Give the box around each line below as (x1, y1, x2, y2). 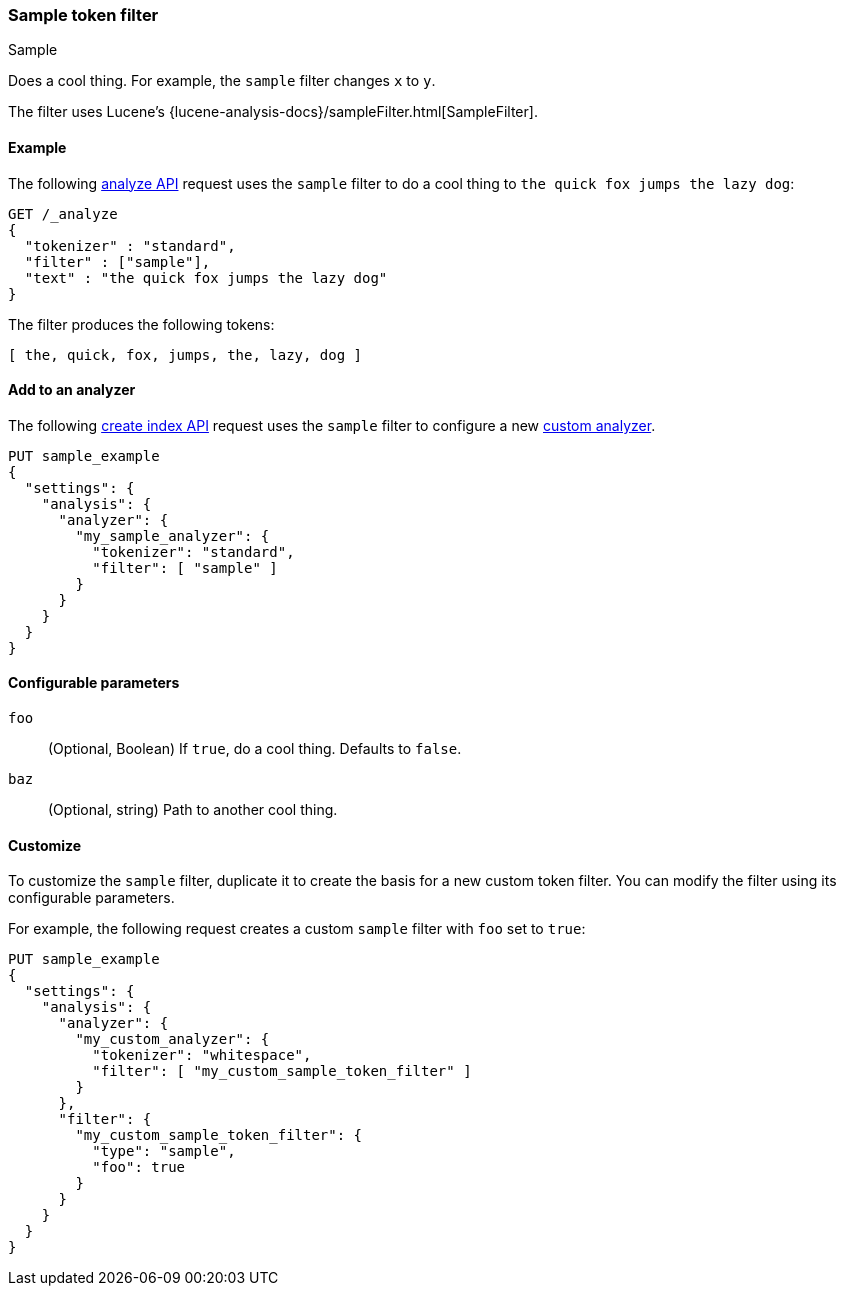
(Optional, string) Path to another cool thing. (48, 801, 338, 819)
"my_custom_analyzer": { (75, 1031, 270, 1048)
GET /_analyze (8, 205, 118, 222)
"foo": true (92, 1159, 186, 1176)
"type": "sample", (92, 1143, 236, 1160)
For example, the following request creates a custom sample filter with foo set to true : (8, 920, 586, 938)
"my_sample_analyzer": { (75, 527, 270, 544)
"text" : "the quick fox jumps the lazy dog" (24, 269, 388, 286)
